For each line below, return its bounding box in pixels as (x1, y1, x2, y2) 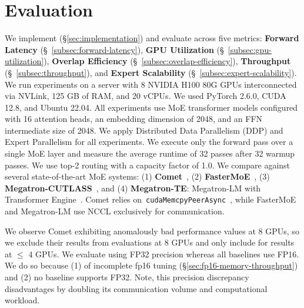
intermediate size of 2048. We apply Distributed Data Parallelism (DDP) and (5, 124, 283, 136)
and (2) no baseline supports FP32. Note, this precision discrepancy (5, 271, 249, 283)
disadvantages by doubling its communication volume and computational (5, 282, 268, 294)
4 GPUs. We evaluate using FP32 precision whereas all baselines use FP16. (28, 247, 299, 260)
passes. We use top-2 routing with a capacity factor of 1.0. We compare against (5, 158, 290, 171)
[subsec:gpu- (228, 43, 272, 55)
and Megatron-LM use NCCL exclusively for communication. (5, 205, 225, 217)
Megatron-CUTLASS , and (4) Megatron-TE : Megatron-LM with (5, 181, 261, 194)
